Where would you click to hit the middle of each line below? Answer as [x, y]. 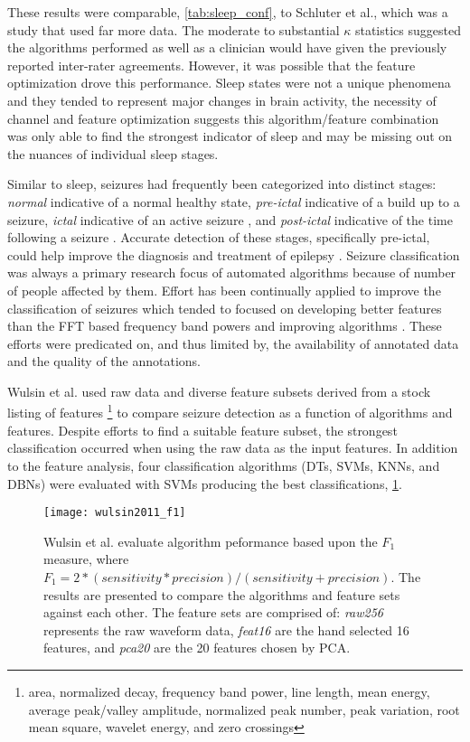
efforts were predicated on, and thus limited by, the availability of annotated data [233, 343]
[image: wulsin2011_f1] [115, 513]
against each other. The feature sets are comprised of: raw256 [214, 612]
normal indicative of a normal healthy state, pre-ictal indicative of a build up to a [234, 201]
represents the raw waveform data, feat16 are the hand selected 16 [226, 629]
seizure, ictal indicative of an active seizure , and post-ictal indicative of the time [230, 219]
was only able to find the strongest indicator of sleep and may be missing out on [230, 136]
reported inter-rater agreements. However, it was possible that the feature [211, 65]
